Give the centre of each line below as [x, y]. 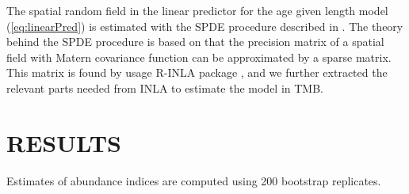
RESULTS [64, 142]
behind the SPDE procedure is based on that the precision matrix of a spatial [195, 42]
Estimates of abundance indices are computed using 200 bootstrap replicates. [194, 180]
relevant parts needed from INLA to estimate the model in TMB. [165, 87]
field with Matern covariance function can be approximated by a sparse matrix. [199, 57]
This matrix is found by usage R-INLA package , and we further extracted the [197, 72]
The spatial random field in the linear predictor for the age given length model [197, 10]
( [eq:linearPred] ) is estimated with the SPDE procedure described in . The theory [205, 26]
